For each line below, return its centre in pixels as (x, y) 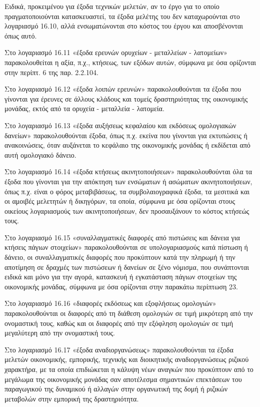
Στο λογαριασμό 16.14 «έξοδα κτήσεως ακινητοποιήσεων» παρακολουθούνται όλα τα (128, 171)
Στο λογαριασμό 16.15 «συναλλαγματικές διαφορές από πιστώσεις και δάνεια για (122, 237)
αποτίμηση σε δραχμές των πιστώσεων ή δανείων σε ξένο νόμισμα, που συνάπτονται (127, 267)
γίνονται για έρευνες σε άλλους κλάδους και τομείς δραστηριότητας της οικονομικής (126, 98)
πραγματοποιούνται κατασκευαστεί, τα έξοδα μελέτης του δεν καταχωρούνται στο (122, 16)
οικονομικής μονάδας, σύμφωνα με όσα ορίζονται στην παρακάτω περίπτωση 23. (121, 286)
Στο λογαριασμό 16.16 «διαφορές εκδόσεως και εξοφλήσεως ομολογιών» (110, 303)
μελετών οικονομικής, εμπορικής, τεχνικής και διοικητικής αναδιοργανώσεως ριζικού (127, 359)
